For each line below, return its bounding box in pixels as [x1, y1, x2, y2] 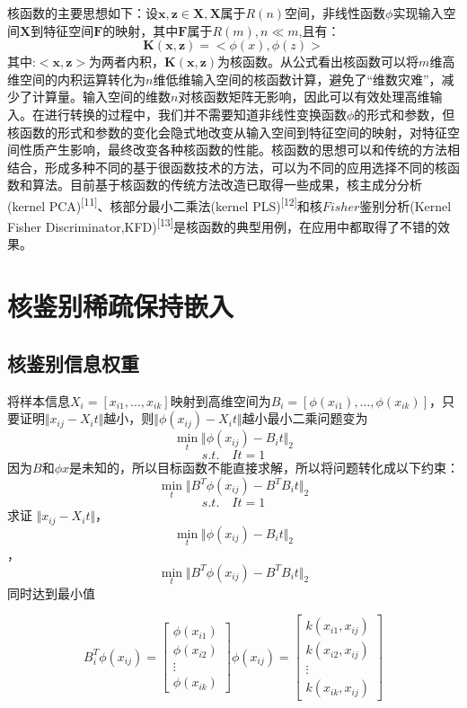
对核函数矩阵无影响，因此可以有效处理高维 [178, 87, 430, 106]
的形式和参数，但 [354, 104, 455, 123]
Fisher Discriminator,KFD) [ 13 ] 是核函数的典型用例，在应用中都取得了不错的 [7, 215, 437, 235]
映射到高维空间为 [170, 391, 271, 410]
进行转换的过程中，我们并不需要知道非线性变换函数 [44, 104, 347, 123]
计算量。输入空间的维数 [31, 87, 171, 106]
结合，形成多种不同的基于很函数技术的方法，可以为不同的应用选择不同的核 [7, 157, 447, 176]
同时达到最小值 [7, 583, 95, 602]
